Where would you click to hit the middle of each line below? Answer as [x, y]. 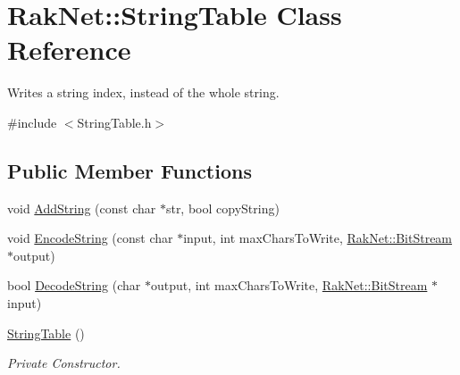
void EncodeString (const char [90, 238]
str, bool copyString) [222, 208]
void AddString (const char [82, 208]
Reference [69, 50]
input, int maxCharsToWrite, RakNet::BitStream [318, 238]
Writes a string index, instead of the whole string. [143, 92]
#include [32, 122]
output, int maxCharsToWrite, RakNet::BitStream [289, 285]
